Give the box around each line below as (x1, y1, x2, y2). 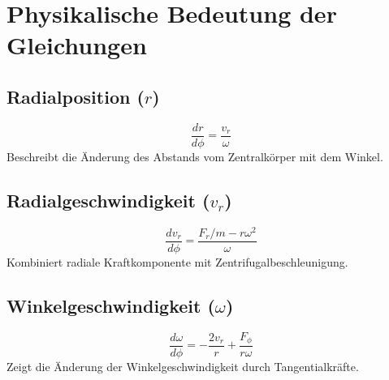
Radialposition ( (6, 83, 145, 109)
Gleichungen (6, 28, 147, 62)
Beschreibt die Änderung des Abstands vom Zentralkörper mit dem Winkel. (6, 147, 383, 164)
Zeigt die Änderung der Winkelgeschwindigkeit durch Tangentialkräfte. (6, 358, 359, 375)
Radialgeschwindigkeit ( (6, 187, 210, 212)
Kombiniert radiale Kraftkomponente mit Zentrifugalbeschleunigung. (6, 253, 348, 270)
